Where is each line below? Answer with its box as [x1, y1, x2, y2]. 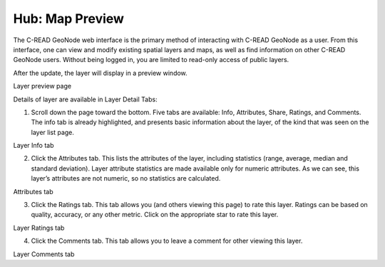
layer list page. [31, 128, 75, 136]
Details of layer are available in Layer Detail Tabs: [13, 95, 158, 104]
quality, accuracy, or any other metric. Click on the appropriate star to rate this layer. [31, 211, 279, 219]
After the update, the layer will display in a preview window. [13, 69, 188, 77]
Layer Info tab [13, 141, 54, 150]
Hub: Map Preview [13, 11, 125, 26]
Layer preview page [13, 82, 71, 91]
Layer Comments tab [13, 250, 75, 258]
